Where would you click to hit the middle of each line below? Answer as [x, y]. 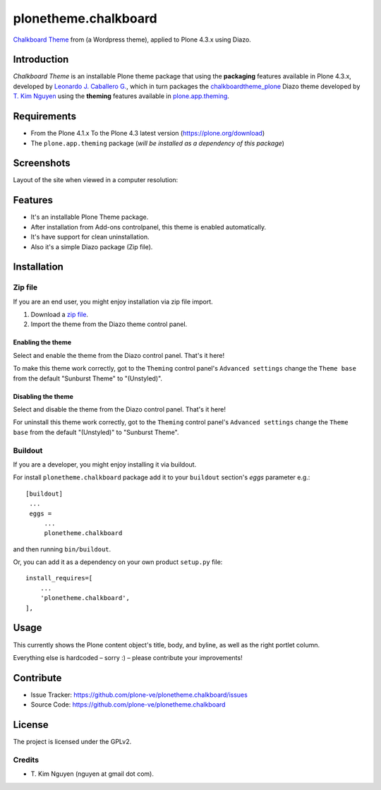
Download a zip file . [59, 315]
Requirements [45, 116]
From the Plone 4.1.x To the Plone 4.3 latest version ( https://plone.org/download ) [148, 133]
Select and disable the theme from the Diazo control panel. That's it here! [119, 409]
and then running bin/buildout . [62, 549]
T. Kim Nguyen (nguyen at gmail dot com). [92, 774]
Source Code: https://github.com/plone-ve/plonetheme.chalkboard [128, 705]
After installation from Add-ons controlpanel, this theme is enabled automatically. [149, 227]
